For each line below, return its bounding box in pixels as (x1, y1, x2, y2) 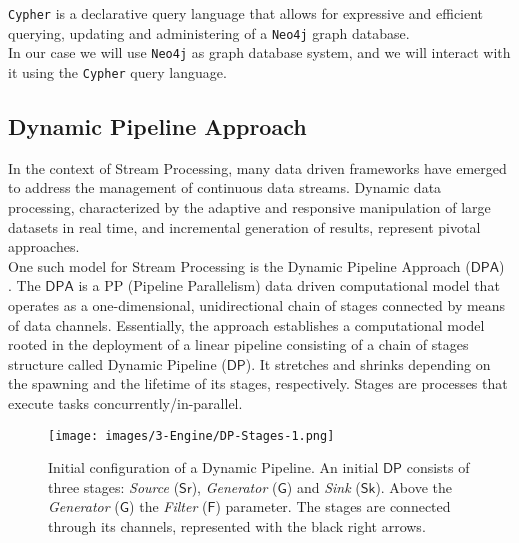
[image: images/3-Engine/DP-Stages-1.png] (48, 428, 335, 443)
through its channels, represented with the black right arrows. (48, 515, 426, 536)
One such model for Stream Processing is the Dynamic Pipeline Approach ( (8, 255, 471, 276)
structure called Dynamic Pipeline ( (8, 353, 227, 374)
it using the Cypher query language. (8, 61, 227, 82)
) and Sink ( (286, 476, 361, 497)
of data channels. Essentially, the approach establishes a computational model (8, 314, 485, 335)
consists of (406, 457, 470, 478)
